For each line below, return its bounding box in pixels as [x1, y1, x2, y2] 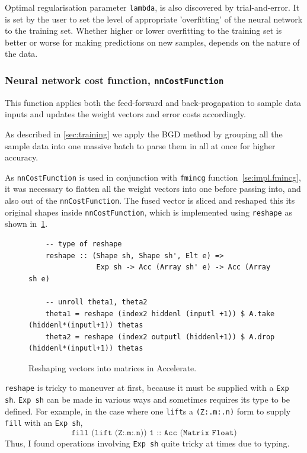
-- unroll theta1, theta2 [45, 297, 148, 306]
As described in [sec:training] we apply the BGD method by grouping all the [5, 128, 283, 140]
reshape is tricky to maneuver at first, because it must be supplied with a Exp [5, 381, 289, 394]
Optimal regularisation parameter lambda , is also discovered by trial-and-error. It [5, 1, 300, 13]
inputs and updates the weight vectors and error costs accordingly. [5, 108, 246, 120]
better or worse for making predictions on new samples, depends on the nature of [5, 36, 300, 48]
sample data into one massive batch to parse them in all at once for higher [5, 139, 276, 152]
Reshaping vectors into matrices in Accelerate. [28, 361, 197, 374]
